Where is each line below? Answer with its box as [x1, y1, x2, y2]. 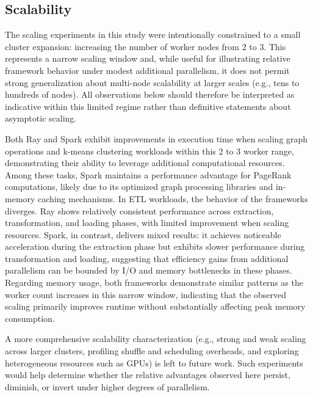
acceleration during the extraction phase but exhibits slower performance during [5, 240, 305, 253]
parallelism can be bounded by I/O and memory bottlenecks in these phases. [5, 264, 292, 277]
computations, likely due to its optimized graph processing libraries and [5, 180, 273, 193]
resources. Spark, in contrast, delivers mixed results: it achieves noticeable [5, 228, 281, 241]
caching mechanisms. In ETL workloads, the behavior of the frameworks [38, 192, 308, 205]
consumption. [5, 311, 55, 324]
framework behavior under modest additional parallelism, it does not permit [5, 64, 290, 76]
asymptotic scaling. [5, 112, 77, 125]
